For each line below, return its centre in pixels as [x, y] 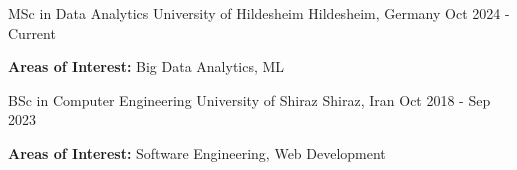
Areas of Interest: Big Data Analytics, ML [146, 66]
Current [32, 32]
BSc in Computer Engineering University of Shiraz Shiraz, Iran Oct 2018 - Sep [249, 99]
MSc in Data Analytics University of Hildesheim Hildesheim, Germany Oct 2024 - [259, 13]
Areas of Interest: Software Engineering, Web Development [197, 152]
